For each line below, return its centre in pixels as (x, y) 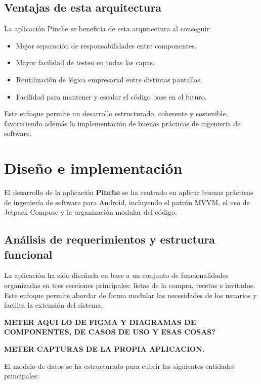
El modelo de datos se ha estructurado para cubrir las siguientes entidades (119, 366)
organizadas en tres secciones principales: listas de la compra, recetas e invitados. (130, 285)
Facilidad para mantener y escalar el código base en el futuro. (111, 96)
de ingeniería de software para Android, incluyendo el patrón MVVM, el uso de (127, 202)
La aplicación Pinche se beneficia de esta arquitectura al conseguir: (108, 29)
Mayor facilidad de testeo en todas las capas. (85, 62)
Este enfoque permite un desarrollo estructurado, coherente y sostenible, (116, 113)
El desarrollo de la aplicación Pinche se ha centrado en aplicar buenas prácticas (129, 192)
